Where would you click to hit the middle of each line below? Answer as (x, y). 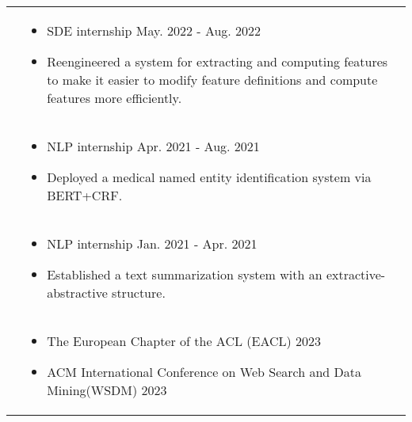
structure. (139, 293)
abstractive (77, 293)
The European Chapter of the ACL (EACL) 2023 (184, 341)
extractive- (356, 274)
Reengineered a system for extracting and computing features (217, 61)
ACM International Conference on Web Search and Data (204, 372)
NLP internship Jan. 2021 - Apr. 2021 (152, 243)
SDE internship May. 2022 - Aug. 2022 (154, 30)
